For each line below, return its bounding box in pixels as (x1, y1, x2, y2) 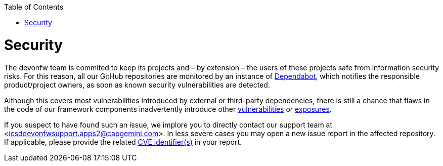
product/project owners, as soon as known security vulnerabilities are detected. (4, 80, 270, 89)
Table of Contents (4, 3, 64, 11)
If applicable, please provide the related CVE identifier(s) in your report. (4, 137, 242, 146)
